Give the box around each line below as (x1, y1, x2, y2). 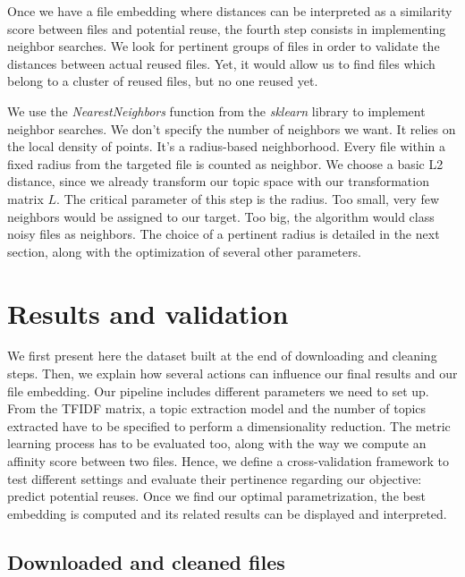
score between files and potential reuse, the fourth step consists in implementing (7, 19, 446, 38)
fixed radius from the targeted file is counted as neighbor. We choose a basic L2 (7, 154, 444, 173)
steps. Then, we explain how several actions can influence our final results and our (7, 364, 458, 383)
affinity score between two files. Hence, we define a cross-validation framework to (7, 452, 449, 470)
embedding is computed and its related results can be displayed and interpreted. (7, 504, 447, 522)
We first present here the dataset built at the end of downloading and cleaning (7, 346, 437, 365)
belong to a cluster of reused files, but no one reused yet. (7, 72, 318, 90)
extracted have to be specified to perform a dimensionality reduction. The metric (7, 416, 451, 435)
